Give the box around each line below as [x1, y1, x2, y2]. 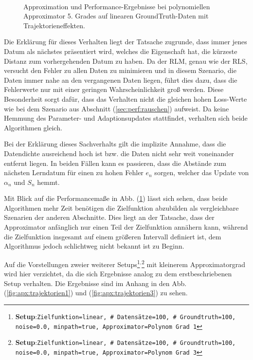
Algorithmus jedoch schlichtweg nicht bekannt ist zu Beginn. [4, 241, 184, 251]
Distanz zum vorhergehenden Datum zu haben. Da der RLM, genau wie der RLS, [4, 55, 248, 66]
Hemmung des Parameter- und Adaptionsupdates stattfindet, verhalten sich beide [4, 113, 248, 123]
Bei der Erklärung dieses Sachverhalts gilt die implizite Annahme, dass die [4, 139, 226, 149]
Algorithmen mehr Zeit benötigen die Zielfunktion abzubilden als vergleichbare [4, 202, 239, 213]
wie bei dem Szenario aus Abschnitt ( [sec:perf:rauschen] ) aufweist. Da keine [4, 103, 229, 113]
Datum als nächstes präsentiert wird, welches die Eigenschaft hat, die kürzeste [4, 46, 237, 56]
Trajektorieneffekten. [23, 20, 85, 30]
